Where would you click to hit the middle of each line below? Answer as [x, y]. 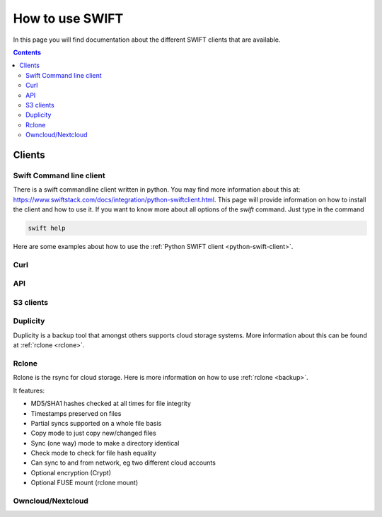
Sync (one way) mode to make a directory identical [105, 443]
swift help [47, 228]
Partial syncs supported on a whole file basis [96, 423]
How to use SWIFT [68, 18]
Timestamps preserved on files [76, 413]
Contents [27, 52]
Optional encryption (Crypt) [71, 472]
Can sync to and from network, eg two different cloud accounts [123, 463]
